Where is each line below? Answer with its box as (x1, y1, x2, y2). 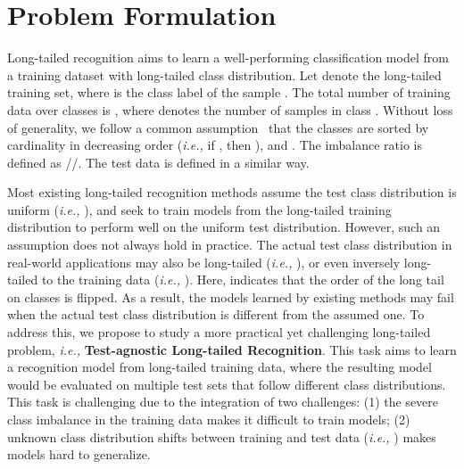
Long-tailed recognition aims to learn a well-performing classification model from (7, 48, 449, 67)
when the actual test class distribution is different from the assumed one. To (7, 305, 425, 324)
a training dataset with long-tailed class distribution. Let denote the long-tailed (7, 65, 442, 84)
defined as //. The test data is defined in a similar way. (7, 152, 310, 171)
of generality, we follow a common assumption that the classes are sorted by (7, 118, 429, 136)
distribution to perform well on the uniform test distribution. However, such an (7, 218, 441, 236)
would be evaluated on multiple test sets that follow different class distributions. (7, 374, 446, 393)
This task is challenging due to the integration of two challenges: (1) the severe (7, 392, 439, 411)
